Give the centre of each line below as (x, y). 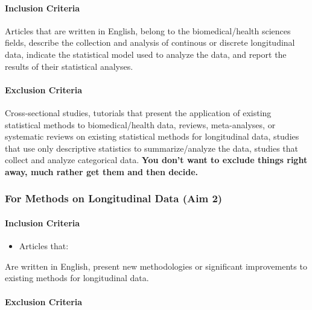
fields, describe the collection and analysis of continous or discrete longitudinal (150, 42)
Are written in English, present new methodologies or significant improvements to (156, 266)
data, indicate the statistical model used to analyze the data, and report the (146, 54)
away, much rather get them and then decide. (101, 171)
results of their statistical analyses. (69, 66)
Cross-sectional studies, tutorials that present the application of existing (138, 112)
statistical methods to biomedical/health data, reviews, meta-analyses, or (140, 124)
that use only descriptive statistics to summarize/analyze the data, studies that (151, 148)
